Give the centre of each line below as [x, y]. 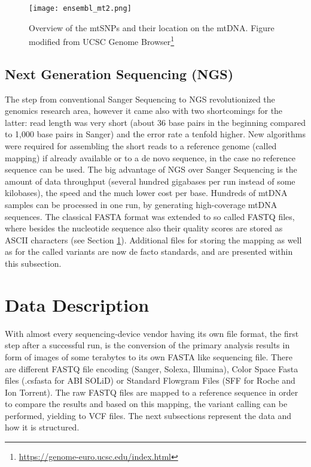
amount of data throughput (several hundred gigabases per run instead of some [150, 181]
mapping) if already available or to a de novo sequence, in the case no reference [150, 157]
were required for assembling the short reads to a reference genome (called [141, 146]
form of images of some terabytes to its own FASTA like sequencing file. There [149, 356]
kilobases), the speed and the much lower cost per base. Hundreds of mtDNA [146, 193]
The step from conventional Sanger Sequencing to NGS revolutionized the [140, 99]
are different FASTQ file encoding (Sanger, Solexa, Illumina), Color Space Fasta [152, 368]
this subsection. [33, 263]
